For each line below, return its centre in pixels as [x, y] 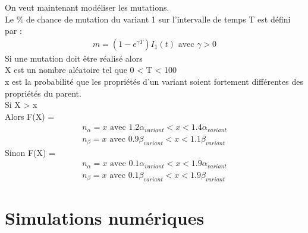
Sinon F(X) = [30, 152]
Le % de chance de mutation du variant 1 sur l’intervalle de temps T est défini [148, 19]
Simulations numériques [105, 217]
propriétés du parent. [43, 93]
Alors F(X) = [30, 116]
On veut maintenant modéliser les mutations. [87, 7]
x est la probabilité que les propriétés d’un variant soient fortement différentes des [154, 81]
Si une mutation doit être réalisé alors [74, 58]
